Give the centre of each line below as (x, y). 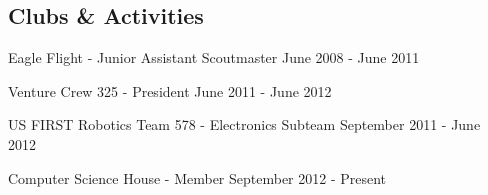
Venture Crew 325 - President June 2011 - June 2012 (170, 90)
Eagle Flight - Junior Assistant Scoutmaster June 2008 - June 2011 (214, 57)
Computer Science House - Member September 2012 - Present (197, 177)
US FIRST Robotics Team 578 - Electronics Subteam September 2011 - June (244, 124)
